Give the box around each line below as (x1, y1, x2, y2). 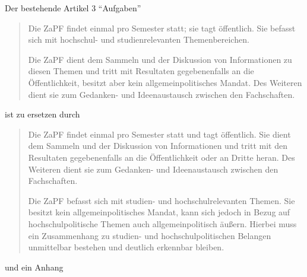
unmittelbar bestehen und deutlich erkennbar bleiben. (28, 241, 224, 253)
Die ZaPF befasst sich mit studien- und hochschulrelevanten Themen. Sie (28, 194, 295, 206)
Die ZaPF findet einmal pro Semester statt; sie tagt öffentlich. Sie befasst (28, 21, 296, 34)
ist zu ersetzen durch (5, 108, 80, 120)
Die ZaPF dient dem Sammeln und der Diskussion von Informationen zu (28, 53, 292, 65)
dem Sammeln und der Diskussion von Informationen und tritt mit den (28, 139, 287, 152)
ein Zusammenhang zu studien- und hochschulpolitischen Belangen (28, 229, 271, 241)
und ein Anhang (5, 260, 64, 273)
